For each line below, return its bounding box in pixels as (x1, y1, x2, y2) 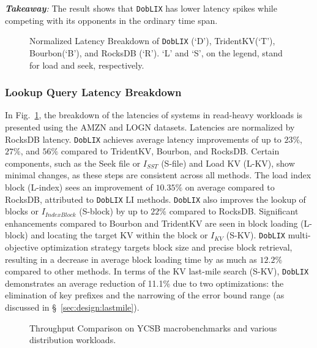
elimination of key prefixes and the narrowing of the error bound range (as (5, 289, 285, 301)
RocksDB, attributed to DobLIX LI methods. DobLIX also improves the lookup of (5, 192, 306, 205)
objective (5, 241, 39, 254)
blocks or (5, 205, 39, 217)
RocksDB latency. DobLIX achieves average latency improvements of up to (5, 132, 282, 145)
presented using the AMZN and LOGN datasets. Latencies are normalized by (5, 120, 295, 133)
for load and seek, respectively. (29, 58, 144, 71)
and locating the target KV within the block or (31, 229, 208, 241)
